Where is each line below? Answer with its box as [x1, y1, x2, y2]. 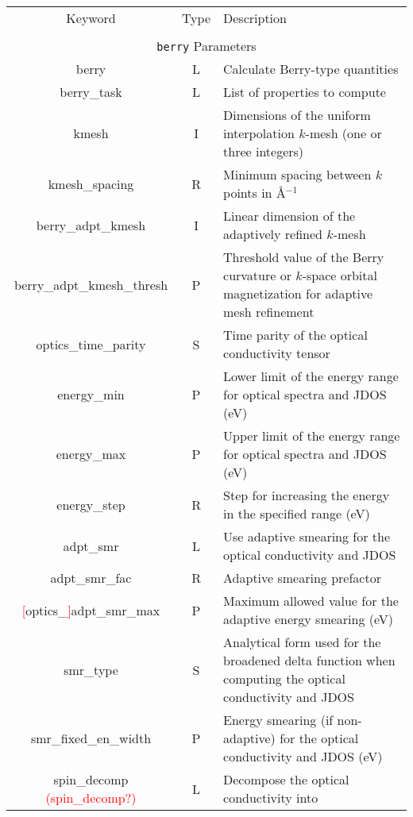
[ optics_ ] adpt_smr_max [21, 600, 160, 619]
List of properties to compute [223, 83, 386, 101]
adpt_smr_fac [50, 568, 132, 587]
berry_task [60, 83, 122, 101]
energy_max [56, 445, 126, 463]
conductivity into [223, 788, 318, 807]
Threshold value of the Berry [223, 248, 384, 266]
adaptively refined [223, 225, 322, 243]
